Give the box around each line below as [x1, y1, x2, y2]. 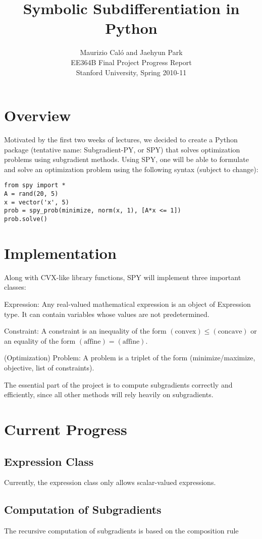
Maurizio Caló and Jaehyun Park [80, 47, 183, 58]
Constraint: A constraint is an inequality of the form [4, 326, 167, 336]
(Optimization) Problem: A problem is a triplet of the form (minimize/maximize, [4, 352, 255, 363]
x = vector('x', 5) [4, 198, 69, 206]
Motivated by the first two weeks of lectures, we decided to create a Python [4, 134, 238, 145]
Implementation [4, 242, 117, 263]
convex [175, 328, 196, 336]
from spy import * [4, 182, 66, 189]
